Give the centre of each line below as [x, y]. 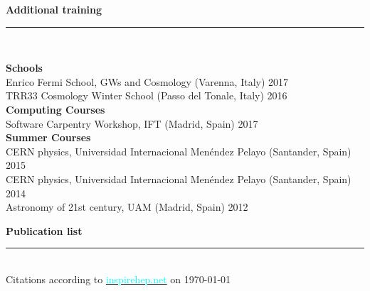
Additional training [54, 9]
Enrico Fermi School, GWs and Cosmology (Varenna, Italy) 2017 [147, 81]
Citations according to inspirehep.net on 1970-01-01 [118, 279]
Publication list [44, 230]
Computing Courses [55, 109]
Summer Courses [48, 137]
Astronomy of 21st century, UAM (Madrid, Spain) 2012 [127, 207]
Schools [24, 68]
